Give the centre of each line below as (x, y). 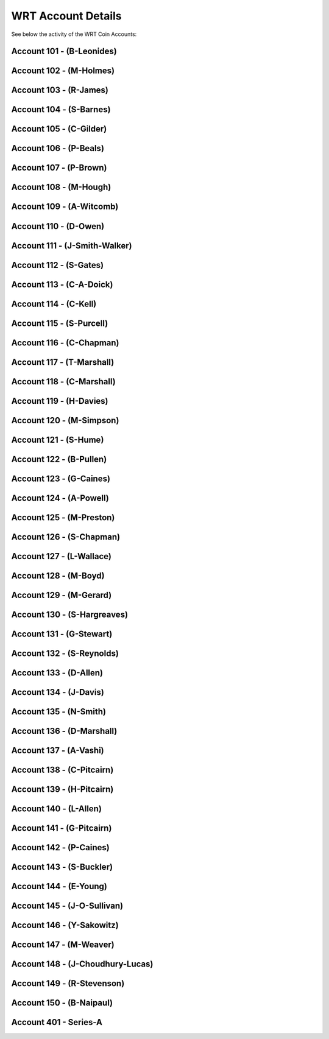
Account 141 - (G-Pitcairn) (62, 828)
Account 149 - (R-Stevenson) (68, 984)
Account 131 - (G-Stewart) (62, 634)
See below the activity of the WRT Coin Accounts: (74, 34)
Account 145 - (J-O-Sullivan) (67, 906)
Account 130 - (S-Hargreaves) (69, 614)
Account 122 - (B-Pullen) (59, 459)
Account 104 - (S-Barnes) (61, 110)
